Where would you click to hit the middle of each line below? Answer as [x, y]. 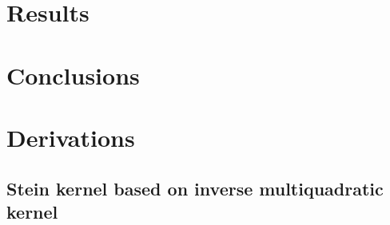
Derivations [71, 137]
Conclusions [73, 75]
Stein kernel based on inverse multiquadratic [195, 188]
